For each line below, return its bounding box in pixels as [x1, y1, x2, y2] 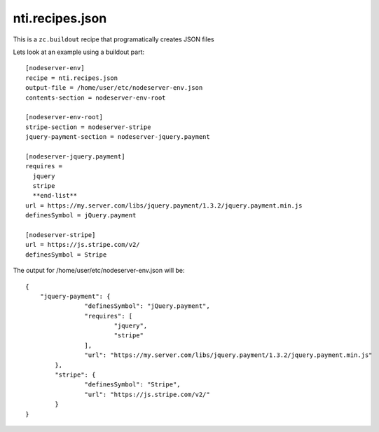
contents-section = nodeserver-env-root [25, 93, 166, 102]
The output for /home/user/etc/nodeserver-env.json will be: [13, 266, 185, 275]
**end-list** [32, 191, 78, 200]
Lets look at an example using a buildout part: [13, 48, 145, 56]
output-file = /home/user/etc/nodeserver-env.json [25, 84, 203, 92]
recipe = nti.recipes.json [25, 74, 118, 82]
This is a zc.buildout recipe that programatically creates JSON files [13, 35, 214, 43]
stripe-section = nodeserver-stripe [25, 123, 151, 131]
